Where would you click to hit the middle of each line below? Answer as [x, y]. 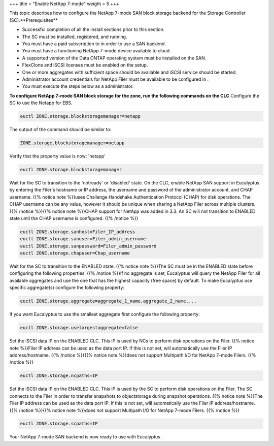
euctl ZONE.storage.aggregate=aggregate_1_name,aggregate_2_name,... [108, 301]
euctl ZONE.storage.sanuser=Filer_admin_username [83, 239]
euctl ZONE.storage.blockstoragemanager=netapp [80, 116]
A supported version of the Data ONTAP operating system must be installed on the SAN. [114, 58]
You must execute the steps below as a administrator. [78, 86]
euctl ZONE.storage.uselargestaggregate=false [79, 328]
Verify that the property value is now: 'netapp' [58, 156]
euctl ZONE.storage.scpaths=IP [59, 424]
